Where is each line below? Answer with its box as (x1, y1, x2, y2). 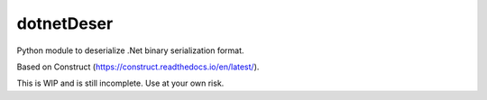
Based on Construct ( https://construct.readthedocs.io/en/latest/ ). (16, 61, 260, 72)
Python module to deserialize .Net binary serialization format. (16, 45, 244, 56)
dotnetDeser (16, 14, 114, 33)
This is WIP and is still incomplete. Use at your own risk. (16, 77, 225, 89)
